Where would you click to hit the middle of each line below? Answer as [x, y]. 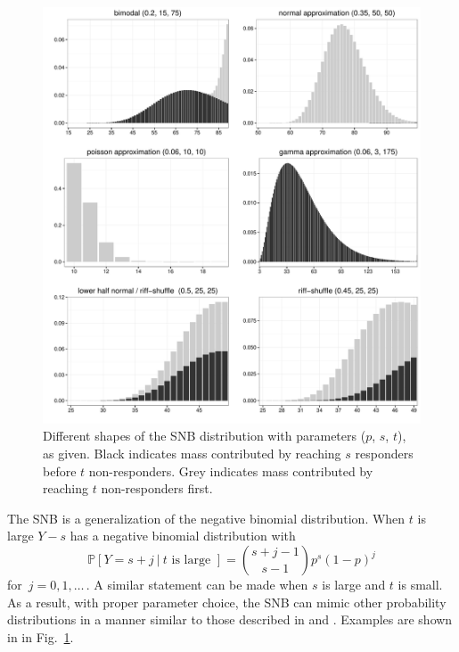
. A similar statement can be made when [197, 584]
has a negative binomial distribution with [183, 536]
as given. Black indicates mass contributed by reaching [192, 454]
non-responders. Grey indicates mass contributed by [231, 470]
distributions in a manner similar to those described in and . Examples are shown [230, 619]
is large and [354, 584]
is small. [420, 584]
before [60, 470]
